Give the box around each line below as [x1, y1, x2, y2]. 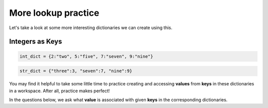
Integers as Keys [9, 37, 62, 46]
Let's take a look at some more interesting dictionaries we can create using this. [9, 25, 173, 31]
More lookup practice [9, 7, 99, 18]
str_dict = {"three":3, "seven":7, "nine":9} [19, 68, 133, 74]
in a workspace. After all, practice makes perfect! [9, 88, 110, 94]
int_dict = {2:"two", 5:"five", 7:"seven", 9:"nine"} [19, 53, 153, 59]
